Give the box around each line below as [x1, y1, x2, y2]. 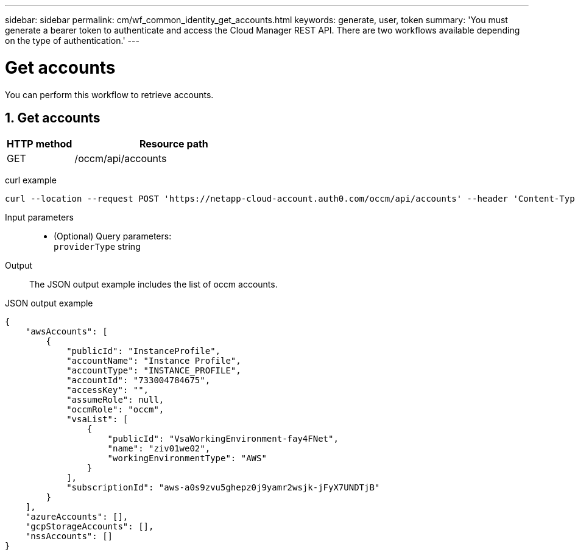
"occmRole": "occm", [66, 405, 164, 415]
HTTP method [7, 138, 72, 150]
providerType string [54, 241, 141, 252]
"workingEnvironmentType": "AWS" [107, 453, 267, 464]
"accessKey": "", [66, 385, 149, 395]
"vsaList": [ [66, 414, 129, 425]
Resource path [139, 138, 208, 150]
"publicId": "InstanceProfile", [66, 346, 221, 356]
